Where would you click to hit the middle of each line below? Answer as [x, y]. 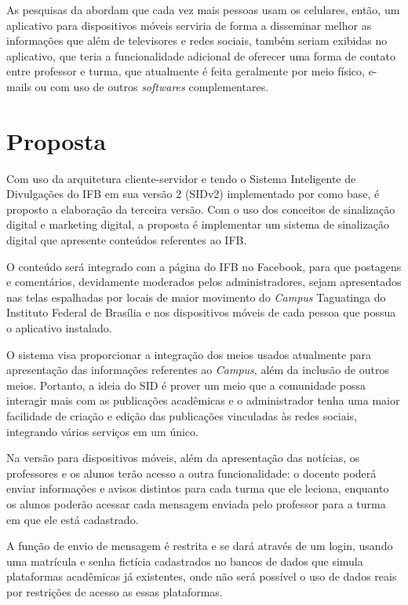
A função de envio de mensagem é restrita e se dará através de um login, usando [200, 546]
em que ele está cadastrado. [73, 519]
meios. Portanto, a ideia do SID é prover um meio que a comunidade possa [186, 385]
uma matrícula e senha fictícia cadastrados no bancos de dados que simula [185, 561]
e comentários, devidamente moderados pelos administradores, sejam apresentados [204, 282]
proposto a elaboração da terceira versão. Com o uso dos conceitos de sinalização [201, 209]
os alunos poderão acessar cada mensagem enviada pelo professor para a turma [196, 503]
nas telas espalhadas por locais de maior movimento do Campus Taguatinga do [196, 297]
